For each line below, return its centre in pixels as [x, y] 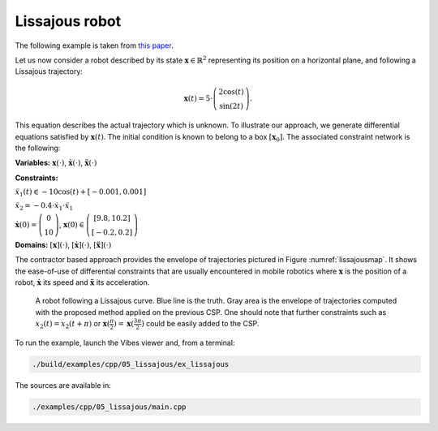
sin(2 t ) [231, 106]
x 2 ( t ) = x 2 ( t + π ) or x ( [73, 325]
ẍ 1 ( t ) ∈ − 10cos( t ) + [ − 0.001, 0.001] [81, 193]
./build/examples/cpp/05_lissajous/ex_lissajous [131, 364]
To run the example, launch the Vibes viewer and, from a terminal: [125, 343]
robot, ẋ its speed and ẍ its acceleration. [82, 282]
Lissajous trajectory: [49, 71]
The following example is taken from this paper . [94, 45]
